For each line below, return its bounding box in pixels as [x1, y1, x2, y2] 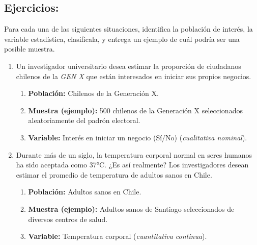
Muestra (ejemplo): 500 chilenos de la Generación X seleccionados [28, 105, 243, 115]
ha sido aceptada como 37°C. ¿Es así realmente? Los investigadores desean [16, 159, 249, 170]
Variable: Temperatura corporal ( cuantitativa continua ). [28, 231, 207, 241]
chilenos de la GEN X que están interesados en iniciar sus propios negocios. [16, 70, 251, 81]
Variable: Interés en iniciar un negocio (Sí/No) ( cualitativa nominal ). [28, 132, 247, 142]
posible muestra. [4, 43, 55, 54]
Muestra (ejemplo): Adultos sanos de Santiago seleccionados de [28, 203, 235, 214]
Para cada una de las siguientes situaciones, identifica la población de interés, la [4, 23, 253, 34]
